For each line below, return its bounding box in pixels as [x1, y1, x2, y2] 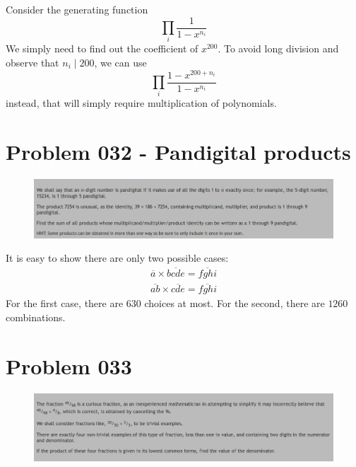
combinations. [6, 309, 66, 324]
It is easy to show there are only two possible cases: [6, 250, 229, 265]
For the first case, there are [6, 296, 124, 311]
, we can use [94, 54, 147, 69]
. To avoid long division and [218, 41, 339, 56]
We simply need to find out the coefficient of [6, 41, 198, 56]
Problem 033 [6, 351, 132, 380]
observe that [6, 54, 59, 69]
